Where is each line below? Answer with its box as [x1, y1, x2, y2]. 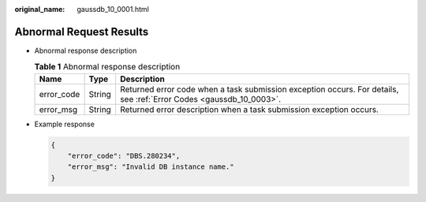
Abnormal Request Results [14, 24, 149, 39]
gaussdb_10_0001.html [77, 5, 149, 13]
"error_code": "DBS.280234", [67, 151, 181, 161]
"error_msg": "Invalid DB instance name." [67, 163, 234, 171]
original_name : [14, 5, 65, 13]
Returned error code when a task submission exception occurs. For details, [119, 84, 399, 95]
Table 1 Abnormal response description [34, 62, 181, 73]
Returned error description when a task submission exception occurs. [119, 103, 379, 114]
